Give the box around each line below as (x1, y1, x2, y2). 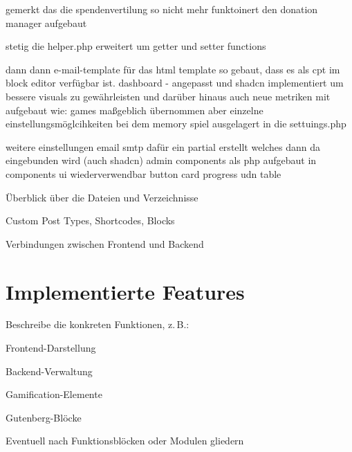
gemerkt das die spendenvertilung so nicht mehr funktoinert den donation (6, 2, 318, 16)
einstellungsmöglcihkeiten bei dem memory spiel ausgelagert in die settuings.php (6, 116, 346, 131)
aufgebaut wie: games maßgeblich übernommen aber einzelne (6, 102, 263, 117)
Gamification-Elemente (6, 387, 102, 401)
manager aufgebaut (6, 15, 87, 30)
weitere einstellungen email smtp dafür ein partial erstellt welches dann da (6, 139, 321, 154)
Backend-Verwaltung (6, 363, 93, 378)
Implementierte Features (6, 277, 245, 305)
